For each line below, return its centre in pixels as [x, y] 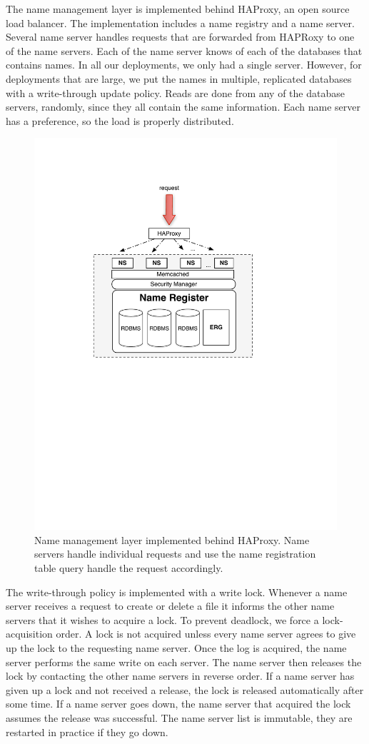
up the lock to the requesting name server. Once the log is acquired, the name [176, 647]
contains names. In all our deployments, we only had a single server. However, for [184, 65]
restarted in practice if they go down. [87, 732]
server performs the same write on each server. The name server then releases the [184, 662]
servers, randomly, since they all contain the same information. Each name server [183, 107]
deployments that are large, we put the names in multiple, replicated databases [179, 78]
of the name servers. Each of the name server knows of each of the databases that [184, 50]
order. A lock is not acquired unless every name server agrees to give [206, 634]
